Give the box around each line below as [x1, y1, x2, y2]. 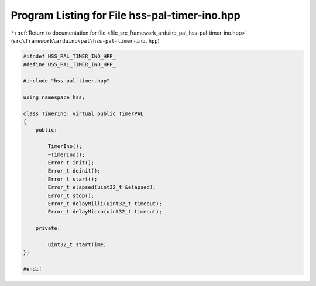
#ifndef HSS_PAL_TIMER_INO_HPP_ [23, 53, 116, 60]
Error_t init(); [47, 160, 95, 166]
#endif [23, 266, 42, 273]
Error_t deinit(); [47, 167, 101, 174]
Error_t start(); [47, 175, 98, 182]
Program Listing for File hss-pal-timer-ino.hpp [11, 9, 241, 22]
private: [35, 225, 61, 232]
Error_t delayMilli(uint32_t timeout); [47, 200, 162, 207]
